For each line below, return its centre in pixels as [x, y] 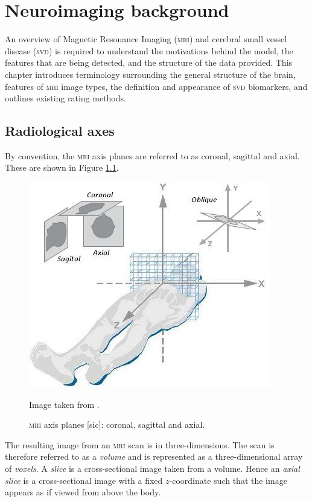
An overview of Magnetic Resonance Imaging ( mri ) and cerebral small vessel [146, 39]
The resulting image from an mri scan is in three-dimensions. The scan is [140, 444]
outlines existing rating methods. [65, 98]
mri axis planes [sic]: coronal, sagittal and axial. [117, 424]
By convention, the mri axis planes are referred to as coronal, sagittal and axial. [152, 155]
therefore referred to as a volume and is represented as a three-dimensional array [154, 456]
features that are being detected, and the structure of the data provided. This [149, 62]
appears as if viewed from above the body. [83, 492]
